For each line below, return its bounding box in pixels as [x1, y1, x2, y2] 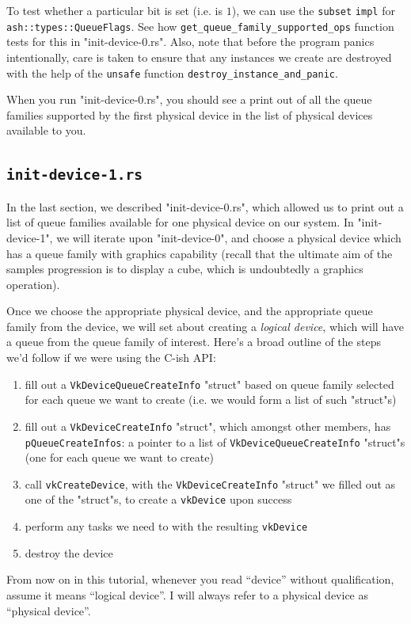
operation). [6, 276, 60, 292]
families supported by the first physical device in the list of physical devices [6, 106, 373, 123]
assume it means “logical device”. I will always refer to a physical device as [6, 586, 369, 603]
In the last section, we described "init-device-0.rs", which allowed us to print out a [6, 198, 404, 215]
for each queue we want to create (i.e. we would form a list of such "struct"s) [25, 391, 397, 408]
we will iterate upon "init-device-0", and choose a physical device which [56, 229, 401, 245]
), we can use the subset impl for [231, 2, 395, 18]
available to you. [6, 122, 86, 139]
